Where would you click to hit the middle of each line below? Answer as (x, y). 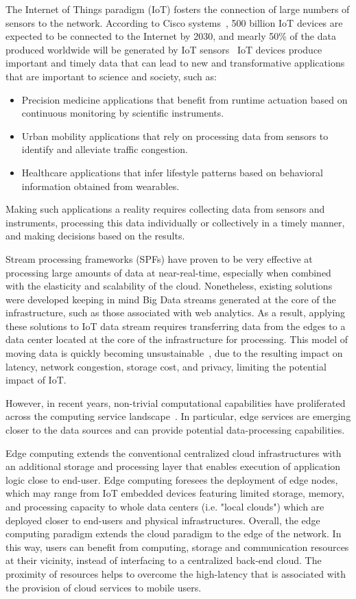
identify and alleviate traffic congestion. (105, 149)
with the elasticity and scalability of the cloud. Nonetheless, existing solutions (169, 286)
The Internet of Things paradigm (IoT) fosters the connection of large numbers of (178, 9)
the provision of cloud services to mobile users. (104, 587)
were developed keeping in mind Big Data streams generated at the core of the (171, 299)
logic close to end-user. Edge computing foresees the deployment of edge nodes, (172, 479)
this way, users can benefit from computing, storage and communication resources (177, 547)
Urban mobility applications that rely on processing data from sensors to (175, 136)
